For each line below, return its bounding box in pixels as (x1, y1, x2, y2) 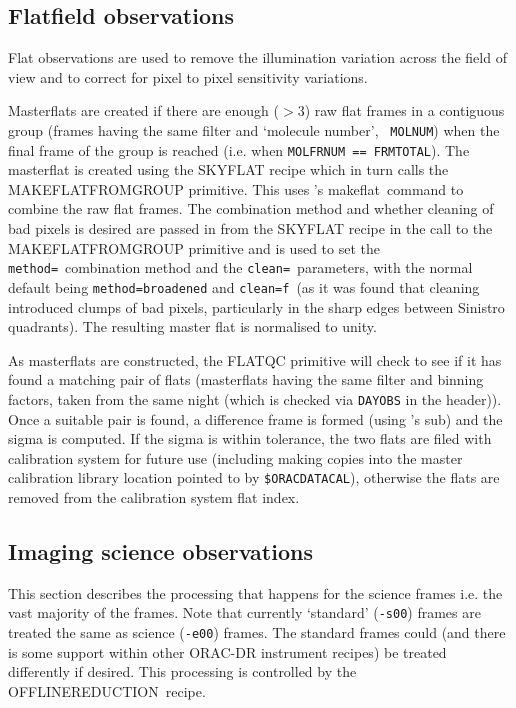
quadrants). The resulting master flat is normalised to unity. (8, 316, 377, 337)
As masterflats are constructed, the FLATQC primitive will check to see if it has (8, 349, 502, 370)
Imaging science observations (8, 536, 313, 567)
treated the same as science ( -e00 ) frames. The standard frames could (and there (8, 622, 506, 643)
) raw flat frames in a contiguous (304, 100, 505, 121)
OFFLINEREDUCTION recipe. (8, 680, 206, 701)
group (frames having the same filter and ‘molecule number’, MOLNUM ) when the (8, 119, 500, 140)
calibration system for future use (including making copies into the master (8, 447, 463, 468)
